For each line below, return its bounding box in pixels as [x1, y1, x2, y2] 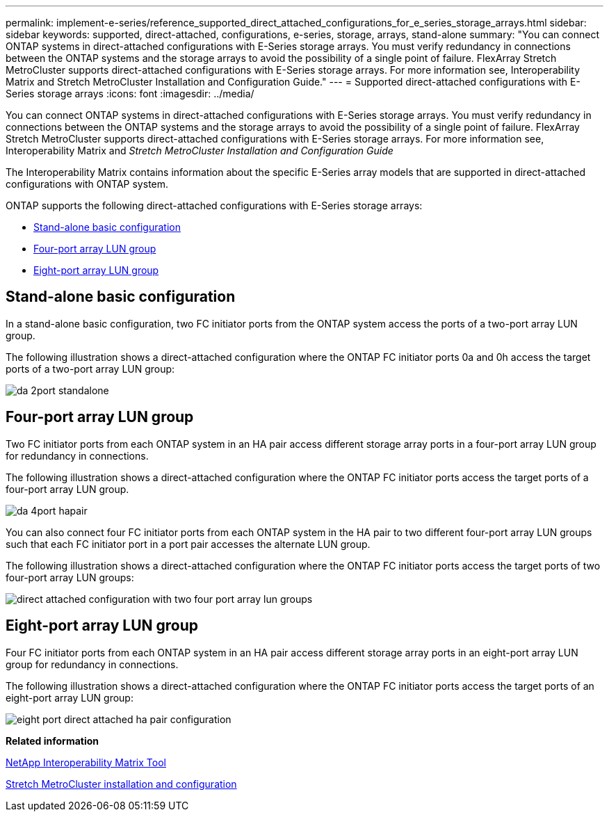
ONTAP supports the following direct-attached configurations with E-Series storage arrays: [6, 200, 423, 211]
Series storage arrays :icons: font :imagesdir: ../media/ [6, 88, 254, 99]
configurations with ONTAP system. [6, 178, 169, 190]
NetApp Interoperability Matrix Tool [6, 756, 166, 768]
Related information [6, 734, 99, 747]
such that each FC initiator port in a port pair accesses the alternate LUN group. [6, 537, 371, 550]
